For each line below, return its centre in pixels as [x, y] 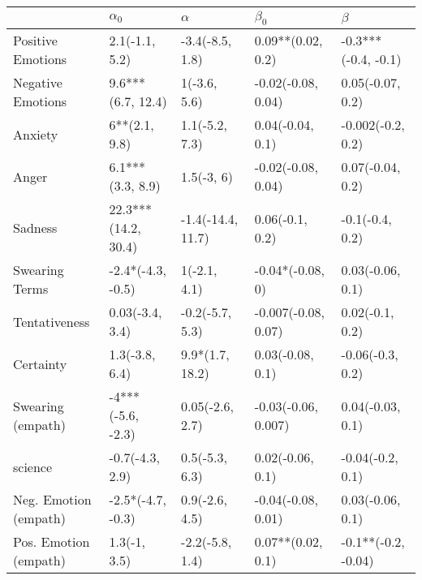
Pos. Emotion [52, 542]
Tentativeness [52, 321]
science [33, 466]
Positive [35, 41]
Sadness [35, 228]
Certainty [40, 363]
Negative [38, 83]
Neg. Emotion [52, 500]
